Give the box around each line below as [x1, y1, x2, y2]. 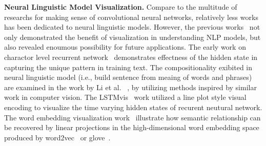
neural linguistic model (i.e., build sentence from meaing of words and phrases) [4, 72, 252, 82]
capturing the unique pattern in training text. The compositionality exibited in [4, 61, 253, 72]
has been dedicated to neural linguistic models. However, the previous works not [4, 22, 260, 32]
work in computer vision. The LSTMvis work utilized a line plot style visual [4, 92, 247, 102]
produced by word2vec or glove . [4, 132, 111, 142]
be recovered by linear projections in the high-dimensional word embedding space [4, 122, 259, 133]
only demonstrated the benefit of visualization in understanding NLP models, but [4, 31, 261, 42]
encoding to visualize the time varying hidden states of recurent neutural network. [4, 101, 262, 112]
